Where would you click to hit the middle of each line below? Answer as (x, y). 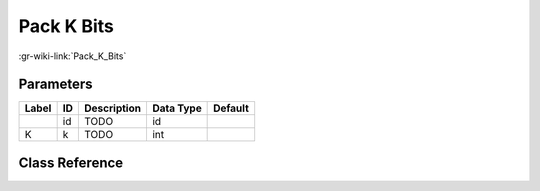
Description (113, 108)
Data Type (176, 108)
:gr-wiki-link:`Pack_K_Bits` (72, 56)
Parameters (55, 84)
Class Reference (71, 162)
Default (231, 108)
